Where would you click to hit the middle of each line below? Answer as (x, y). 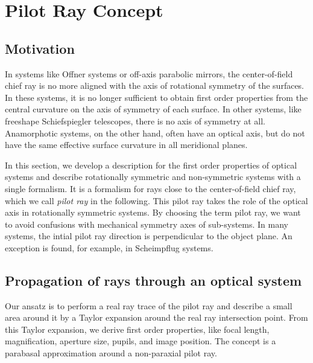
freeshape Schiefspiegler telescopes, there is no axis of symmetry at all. (135, 120)
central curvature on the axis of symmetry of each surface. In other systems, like (153, 109)
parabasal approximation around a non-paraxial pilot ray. (111, 353)
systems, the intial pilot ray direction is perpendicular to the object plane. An (149, 236)
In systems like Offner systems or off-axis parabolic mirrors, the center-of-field (149, 73)
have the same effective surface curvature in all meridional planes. (126, 145)
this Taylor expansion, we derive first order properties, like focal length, (137, 329)
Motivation (40, 48)
